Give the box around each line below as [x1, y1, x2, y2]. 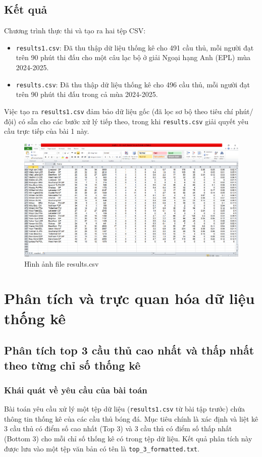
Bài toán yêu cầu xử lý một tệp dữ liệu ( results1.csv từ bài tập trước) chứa [4, 403, 245, 414]
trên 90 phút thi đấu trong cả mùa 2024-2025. [16, 89, 158, 99]
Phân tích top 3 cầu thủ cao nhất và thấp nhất [4, 342, 254, 358]
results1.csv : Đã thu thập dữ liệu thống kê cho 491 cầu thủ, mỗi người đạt [16, 42, 254, 53]
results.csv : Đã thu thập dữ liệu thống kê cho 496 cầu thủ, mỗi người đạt [16, 79, 250, 89]
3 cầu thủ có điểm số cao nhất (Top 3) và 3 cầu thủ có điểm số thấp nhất [4, 423, 232, 434]
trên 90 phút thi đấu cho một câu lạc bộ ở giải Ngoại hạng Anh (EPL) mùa [16, 52, 250, 63]
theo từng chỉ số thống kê [4, 357, 141, 373]
